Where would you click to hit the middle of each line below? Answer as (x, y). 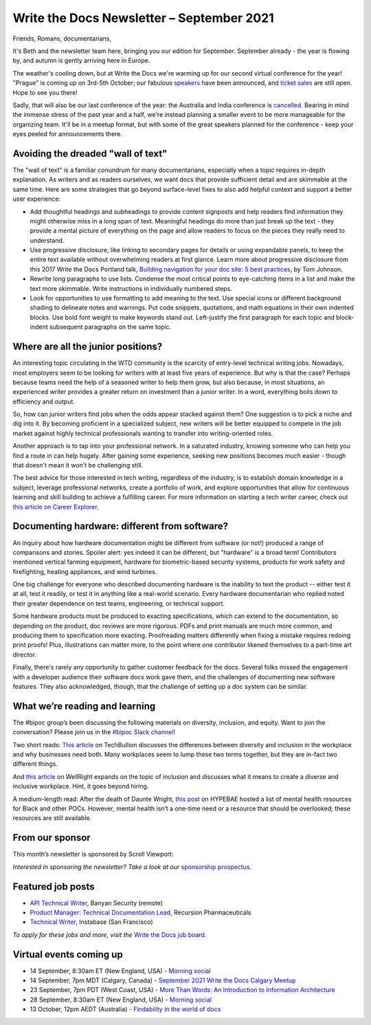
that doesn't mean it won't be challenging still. (78, 465)
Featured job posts (54, 886)
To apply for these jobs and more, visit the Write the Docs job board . (110, 934)
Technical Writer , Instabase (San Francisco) (91, 922)
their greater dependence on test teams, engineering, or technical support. (119, 603)
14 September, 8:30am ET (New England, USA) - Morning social (120, 971)
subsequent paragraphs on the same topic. (110, 327)
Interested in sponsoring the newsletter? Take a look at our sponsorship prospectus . (132, 867)
